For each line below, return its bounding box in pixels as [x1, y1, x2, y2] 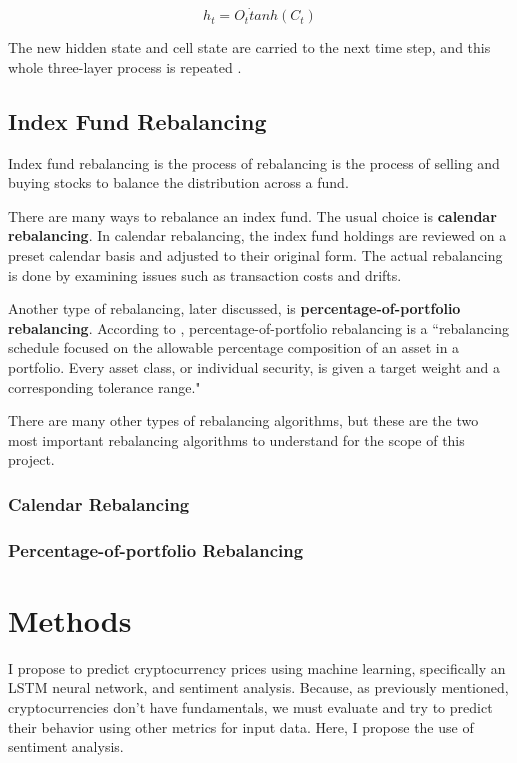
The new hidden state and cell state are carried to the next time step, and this [8, 37, 491, 58]
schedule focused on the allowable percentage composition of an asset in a [8, 337, 460, 358]
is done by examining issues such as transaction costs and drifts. [8, 264, 402, 285]
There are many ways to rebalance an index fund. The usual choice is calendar [8, 205, 497, 226]
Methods [8, 599, 132, 640]
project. [8, 449, 55, 470]
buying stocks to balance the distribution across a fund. [8, 172, 349, 193]
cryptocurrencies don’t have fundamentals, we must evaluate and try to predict [8, 696, 493, 717]
